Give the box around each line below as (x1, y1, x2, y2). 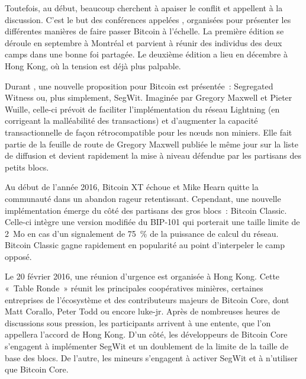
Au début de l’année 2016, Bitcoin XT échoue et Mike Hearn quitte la (5, 181, 259, 193)
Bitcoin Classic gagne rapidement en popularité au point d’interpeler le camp (5, 239, 285, 251)
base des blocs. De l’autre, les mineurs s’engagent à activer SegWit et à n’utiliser (5, 351, 298, 364)
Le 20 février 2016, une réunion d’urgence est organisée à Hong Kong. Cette (5, 270, 280, 282)
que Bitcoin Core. (5, 363, 69, 375)
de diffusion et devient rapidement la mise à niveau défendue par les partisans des (5, 149, 302, 162)
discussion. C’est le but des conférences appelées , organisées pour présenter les (5, 13, 291, 25)
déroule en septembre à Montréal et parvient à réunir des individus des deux (5, 36, 282, 49)
